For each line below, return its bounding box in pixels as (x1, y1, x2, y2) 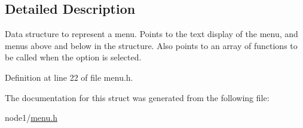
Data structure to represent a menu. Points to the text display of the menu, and (5, 28, 298, 40)
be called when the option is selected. (5, 51, 142, 63)
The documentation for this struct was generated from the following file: (5, 91, 270, 103)
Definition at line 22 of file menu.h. (5, 71, 133, 83)
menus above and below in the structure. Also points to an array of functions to (5, 39, 298, 51)
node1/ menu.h (5, 111, 57, 124)
